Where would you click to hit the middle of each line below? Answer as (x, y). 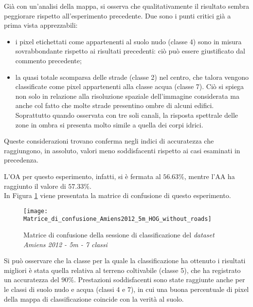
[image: (36, 211)
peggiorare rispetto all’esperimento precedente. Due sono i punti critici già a (117, 15)
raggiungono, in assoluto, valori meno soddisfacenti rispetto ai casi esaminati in (122, 150)
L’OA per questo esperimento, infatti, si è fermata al (82, 176)
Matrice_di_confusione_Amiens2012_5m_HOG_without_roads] (117, 219)
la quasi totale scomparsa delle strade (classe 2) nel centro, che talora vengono (132, 77)
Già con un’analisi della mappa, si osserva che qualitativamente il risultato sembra (126, 6)
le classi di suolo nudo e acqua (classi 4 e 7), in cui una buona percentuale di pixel (126, 289)
